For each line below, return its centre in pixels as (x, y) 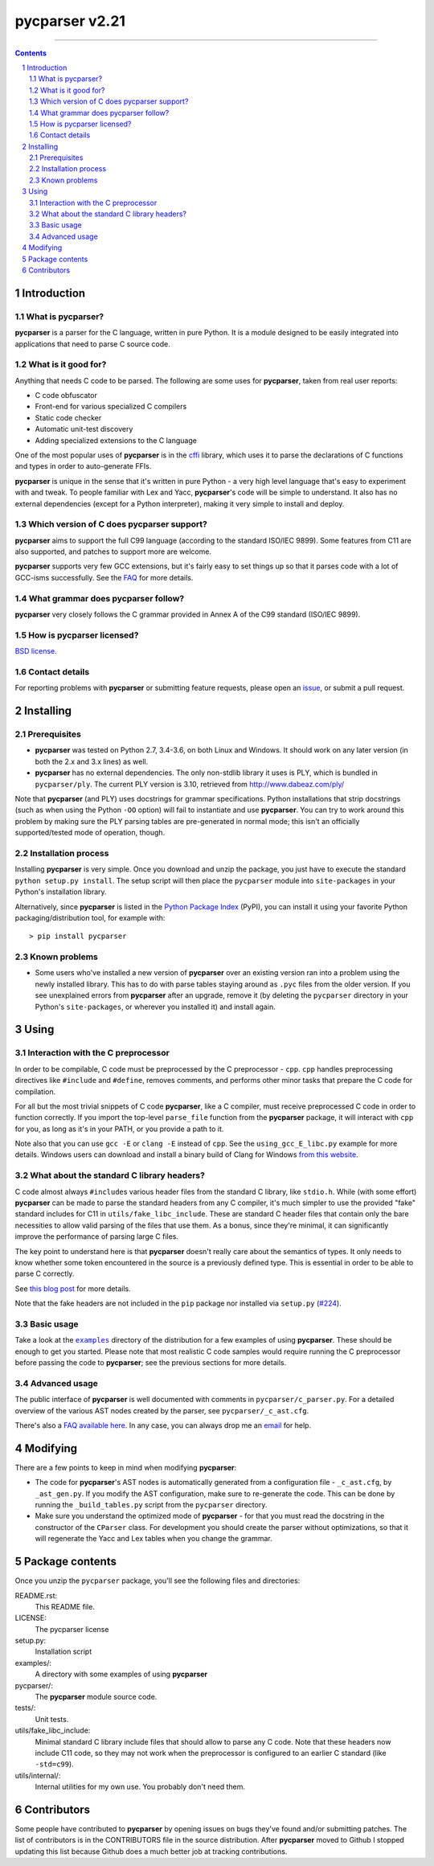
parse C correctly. (45, 1273)
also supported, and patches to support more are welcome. (113, 552)
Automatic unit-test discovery (84, 429)
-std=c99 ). (54, 1764)
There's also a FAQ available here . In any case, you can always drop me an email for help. (163, 1425)
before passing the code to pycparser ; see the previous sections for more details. (151, 1363)
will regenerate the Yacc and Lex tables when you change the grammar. (154, 1539)
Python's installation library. (61, 892)
